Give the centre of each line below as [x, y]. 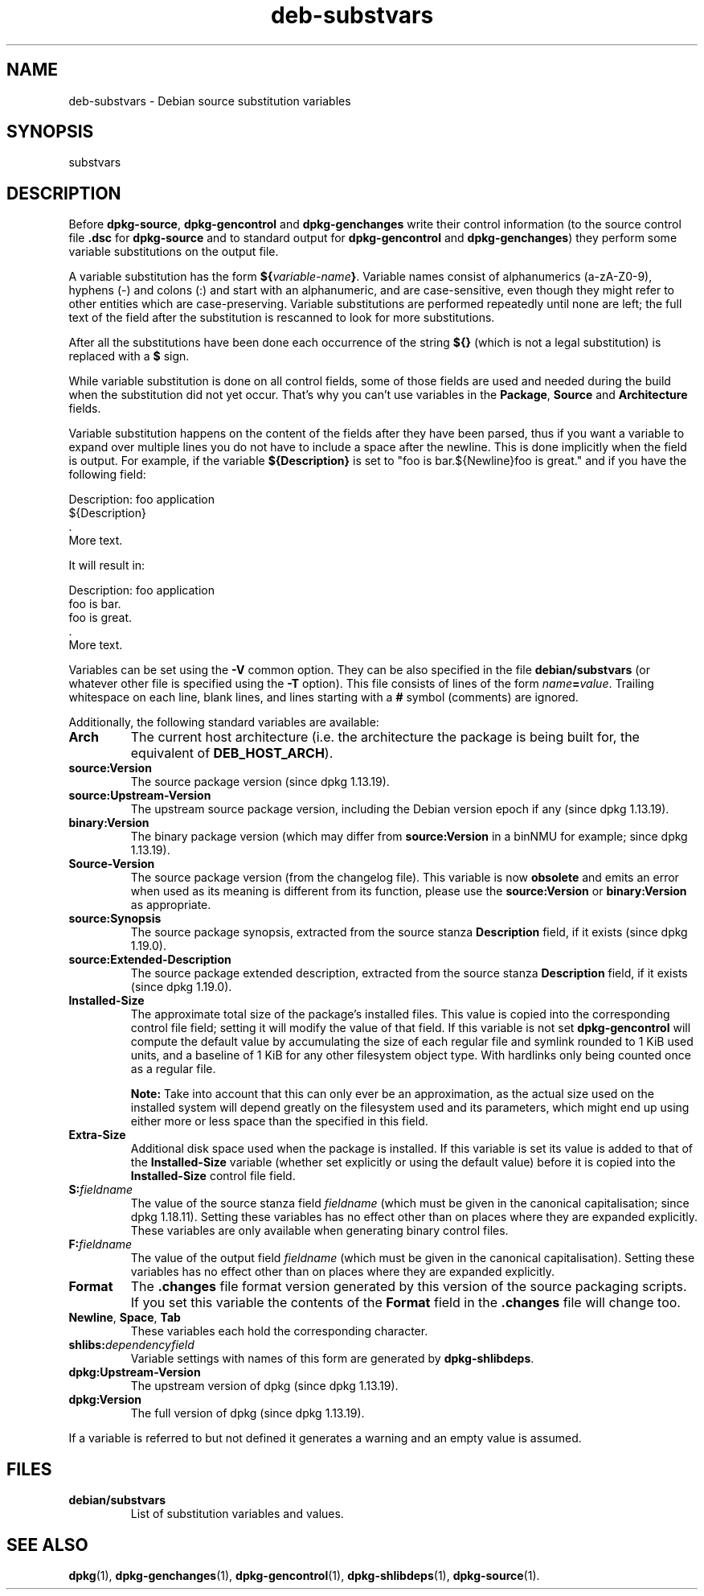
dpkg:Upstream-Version [135, 1372]
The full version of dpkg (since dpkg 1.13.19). [248, 1413]
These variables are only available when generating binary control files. [319, 1231]
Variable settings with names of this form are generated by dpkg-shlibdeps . [332, 1359]
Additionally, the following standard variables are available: [224, 722]
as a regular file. [173, 1069]
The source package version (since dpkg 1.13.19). [260, 782]
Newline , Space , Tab [125, 1318]
